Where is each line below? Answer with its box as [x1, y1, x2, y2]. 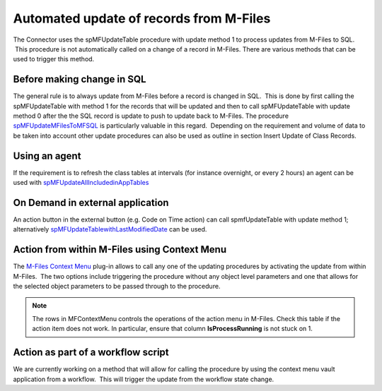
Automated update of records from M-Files [13, 11, 271, 26]
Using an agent [13, 150, 81, 162]
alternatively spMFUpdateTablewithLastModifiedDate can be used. [13, 225, 207, 234]
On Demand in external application [13, 196, 169, 208]
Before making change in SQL [13, 73, 146, 85]
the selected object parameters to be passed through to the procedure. [13, 282, 221, 291]
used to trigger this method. [13, 55, 95, 64]
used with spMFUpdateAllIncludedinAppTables [13, 179, 149, 187]
